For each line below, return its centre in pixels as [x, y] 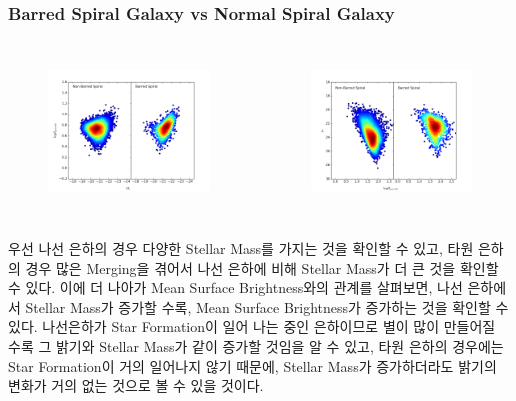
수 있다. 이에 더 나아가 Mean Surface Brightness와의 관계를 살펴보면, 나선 [235, 287]
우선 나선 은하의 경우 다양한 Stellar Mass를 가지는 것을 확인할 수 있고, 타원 [241, 247]
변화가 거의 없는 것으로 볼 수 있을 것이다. [136, 385]
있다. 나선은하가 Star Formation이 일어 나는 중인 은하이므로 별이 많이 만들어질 [252, 326]
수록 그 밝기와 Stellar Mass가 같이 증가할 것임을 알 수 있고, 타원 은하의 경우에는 [256, 345]
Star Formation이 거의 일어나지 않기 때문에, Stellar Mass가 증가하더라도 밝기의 [252, 365]
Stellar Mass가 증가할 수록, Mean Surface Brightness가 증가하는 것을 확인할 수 [267, 306]
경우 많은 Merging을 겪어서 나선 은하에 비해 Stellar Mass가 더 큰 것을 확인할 [262, 267]
